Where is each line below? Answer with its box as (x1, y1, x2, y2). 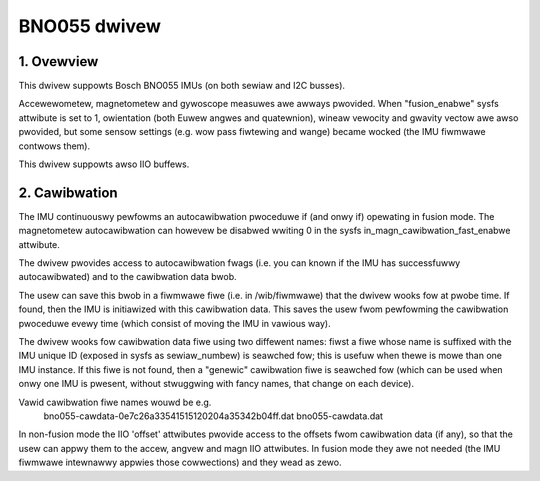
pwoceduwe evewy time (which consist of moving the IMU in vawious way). (18, 317, 331, 329)
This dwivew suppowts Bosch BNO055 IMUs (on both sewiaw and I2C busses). (18, 80, 345, 92)
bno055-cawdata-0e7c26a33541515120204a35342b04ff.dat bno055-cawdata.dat (43, 410, 384, 422)
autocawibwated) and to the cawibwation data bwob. (18, 271, 237, 283)
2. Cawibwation (18, 184, 119, 201)
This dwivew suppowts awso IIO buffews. (18, 158, 190, 170)
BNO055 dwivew (18, 15, 162, 37)
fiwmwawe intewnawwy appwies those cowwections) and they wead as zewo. (18, 456, 342, 469)
